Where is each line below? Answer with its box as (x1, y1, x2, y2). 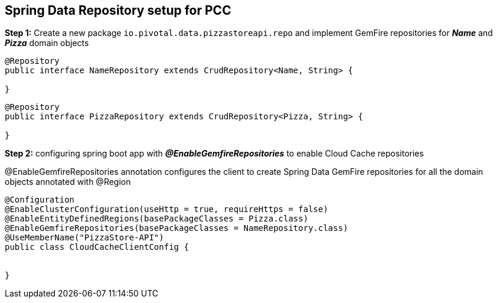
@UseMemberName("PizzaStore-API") (5, 233, 164, 243)
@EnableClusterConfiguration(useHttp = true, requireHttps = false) (5, 204, 328, 214)
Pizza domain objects (5, 38, 89, 48)
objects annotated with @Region (5, 177, 131, 187)
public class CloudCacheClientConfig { (5, 242, 189, 252)
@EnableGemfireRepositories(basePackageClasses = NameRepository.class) (5, 223, 348, 233)
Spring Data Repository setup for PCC (5, 3, 231, 18)
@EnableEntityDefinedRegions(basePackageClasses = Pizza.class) (5, 214, 309, 224)
